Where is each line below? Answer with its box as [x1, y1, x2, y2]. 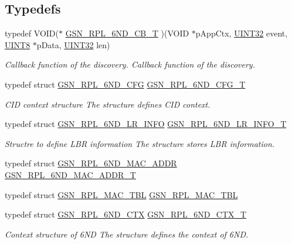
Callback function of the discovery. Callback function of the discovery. [5, 58, 255, 71]
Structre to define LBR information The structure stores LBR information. [5, 137, 275, 149]
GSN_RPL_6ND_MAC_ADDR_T [5, 168, 136, 181]
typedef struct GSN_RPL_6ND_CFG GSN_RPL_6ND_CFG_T [5, 78, 246, 90]
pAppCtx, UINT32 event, [195, 27, 288, 39]
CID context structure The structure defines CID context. [5, 98, 210, 110]
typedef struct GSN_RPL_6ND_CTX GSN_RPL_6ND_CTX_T [5, 208, 247, 220]
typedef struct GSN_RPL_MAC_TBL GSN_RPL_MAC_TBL [5, 188, 238, 200]
